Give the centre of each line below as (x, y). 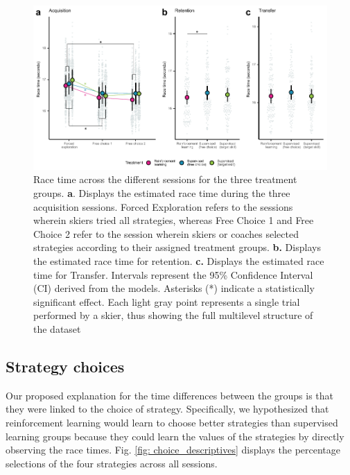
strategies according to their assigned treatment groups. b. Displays (177, 247)
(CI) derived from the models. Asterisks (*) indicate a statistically (174, 288)
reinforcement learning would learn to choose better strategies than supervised (172, 422)
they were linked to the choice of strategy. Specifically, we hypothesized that (167, 409)
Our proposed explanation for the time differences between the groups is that (170, 395)
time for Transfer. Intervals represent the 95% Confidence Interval (173, 274)
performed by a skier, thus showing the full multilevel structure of (173, 315)
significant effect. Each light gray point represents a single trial (167, 301)
